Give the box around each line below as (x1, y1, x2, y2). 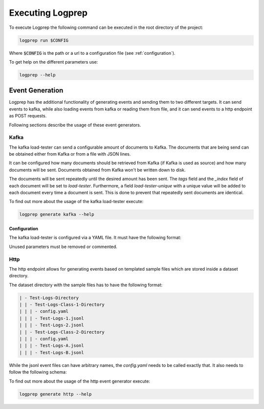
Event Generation (9, 86, 64, 95)
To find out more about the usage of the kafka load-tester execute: (9, 199, 144, 204)
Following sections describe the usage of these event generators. (9, 122, 141, 128)
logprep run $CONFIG (19, 37, 68, 43)
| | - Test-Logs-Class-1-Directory (19, 302, 105, 308)
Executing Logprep (9, 7, 88, 18)
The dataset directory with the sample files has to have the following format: (9, 282, 163, 288)
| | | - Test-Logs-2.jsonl (19, 322, 84, 328)
